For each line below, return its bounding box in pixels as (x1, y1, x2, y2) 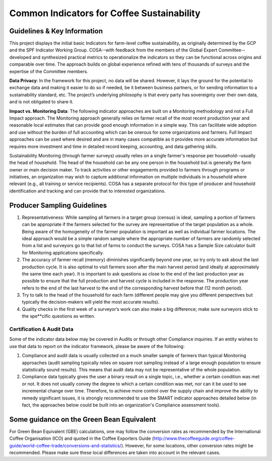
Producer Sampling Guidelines (9, 201, 107, 209)
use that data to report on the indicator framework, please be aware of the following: (9, 343, 185, 349)
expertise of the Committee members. (9, 68, 88, 74)
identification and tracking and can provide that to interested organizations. (9, 188, 166, 194)
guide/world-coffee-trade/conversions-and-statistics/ (9, 442, 122, 448)
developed (9, 54, 32, 60)
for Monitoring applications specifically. (22, 250, 104, 256)
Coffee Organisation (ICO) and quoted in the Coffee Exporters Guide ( (9, 435, 154, 441)
